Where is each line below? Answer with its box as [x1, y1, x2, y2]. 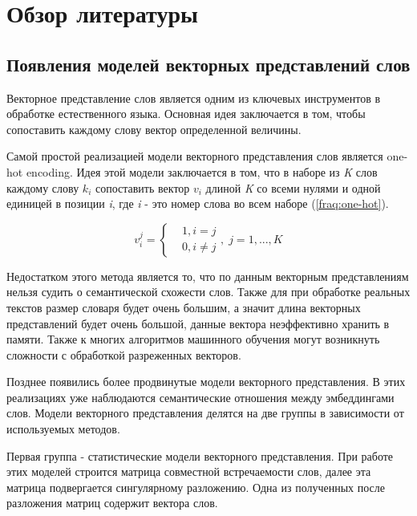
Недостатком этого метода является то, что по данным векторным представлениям [6, 267, 409, 284]
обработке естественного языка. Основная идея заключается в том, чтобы [6, 105, 366, 122]
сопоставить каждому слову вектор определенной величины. [6, 120, 302, 137]
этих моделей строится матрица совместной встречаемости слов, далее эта [6, 463, 371, 480]
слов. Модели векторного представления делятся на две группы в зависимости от [6, 404, 404, 421]
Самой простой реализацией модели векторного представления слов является [6, 148, 383, 165]
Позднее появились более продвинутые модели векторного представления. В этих [6, 373, 406, 390]
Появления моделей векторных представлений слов [6, 51, 411, 76]
